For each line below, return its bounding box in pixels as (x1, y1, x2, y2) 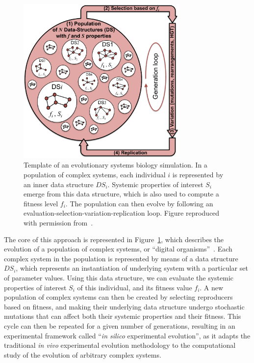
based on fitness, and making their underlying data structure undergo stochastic (4, 301, 245, 311)
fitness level (24, 198, 58, 208)
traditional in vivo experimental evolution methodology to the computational (4, 340, 236, 350)
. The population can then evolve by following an (65, 198, 213, 208)
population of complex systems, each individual (24, 169, 166, 180)
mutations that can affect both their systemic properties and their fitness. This (4, 311, 241, 321)
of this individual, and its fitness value (77, 282, 192, 292)
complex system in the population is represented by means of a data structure (4, 253, 238, 263)
